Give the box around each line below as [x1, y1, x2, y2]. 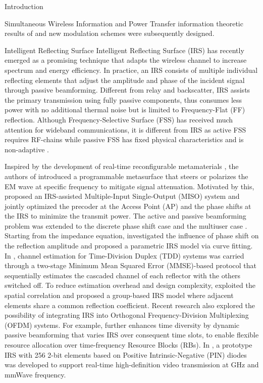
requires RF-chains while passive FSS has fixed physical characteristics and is [5, 134, 244, 145]
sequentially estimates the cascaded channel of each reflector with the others [5, 270, 241, 280]
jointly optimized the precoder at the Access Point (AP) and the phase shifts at [5, 200, 251, 211]
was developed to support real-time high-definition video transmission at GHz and [5, 359, 259, 370]
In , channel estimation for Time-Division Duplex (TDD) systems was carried [5, 250, 244, 261]
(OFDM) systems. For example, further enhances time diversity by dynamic [5, 319, 240, 330]
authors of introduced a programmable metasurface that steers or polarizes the [5, 171, 248, 181]
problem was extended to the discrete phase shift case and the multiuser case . [5, 220, 247, 231]
